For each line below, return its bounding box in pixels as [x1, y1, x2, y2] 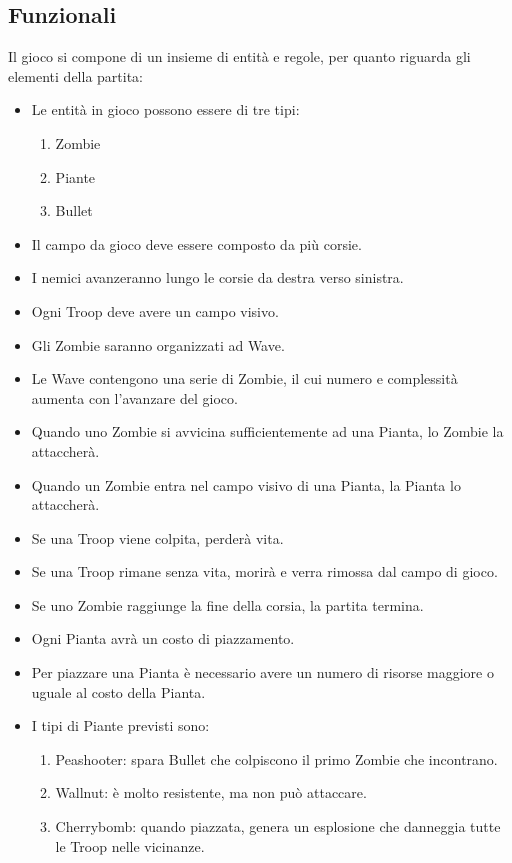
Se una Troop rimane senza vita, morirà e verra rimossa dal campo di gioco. [31, 561, 498, 582]
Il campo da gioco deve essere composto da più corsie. [31, 233, 362, 254]
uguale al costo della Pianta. [31, 681, 206, 702]
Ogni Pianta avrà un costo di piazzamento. [31, 628, 295, 649]
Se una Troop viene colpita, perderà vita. [31, 527, 284, 548]
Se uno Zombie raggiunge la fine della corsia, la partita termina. [31, 594, 424, 615]
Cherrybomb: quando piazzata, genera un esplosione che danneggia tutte [55, 816, 501, 837]
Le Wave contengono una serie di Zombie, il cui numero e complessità [31, 368, 458, 389]
